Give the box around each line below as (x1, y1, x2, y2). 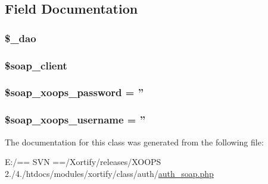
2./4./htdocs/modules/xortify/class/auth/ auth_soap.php (5, 167, 214, 179)
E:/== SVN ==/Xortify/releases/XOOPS (5, 156, 161, 168)
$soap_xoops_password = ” (5, 85, 144, 100)
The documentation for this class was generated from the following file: (5, 135, 264, 148)
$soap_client (5, 58, 67, 72)
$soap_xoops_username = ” (5, 112, 146, 127)
